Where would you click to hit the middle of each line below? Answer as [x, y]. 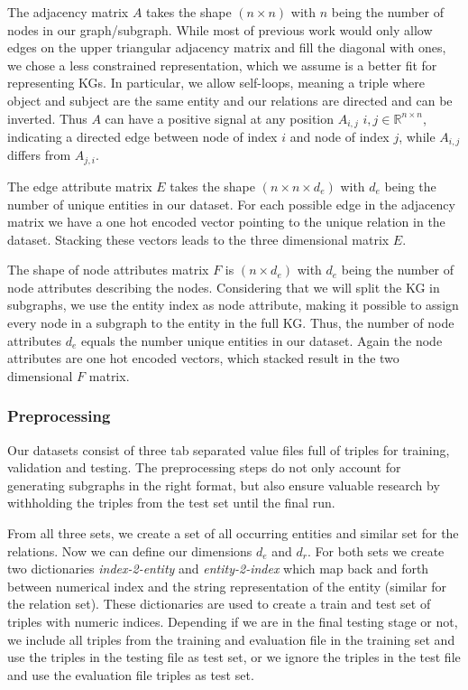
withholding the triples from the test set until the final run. [171, 503]
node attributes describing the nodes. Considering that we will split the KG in [224, 287]
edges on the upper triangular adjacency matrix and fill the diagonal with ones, [227, 47]
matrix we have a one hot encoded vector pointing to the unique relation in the [226, 222]
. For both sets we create [376, 550]
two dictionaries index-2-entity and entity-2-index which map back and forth [218, 569]
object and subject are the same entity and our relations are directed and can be [230, 100]
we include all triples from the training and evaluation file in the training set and [231, 639]
